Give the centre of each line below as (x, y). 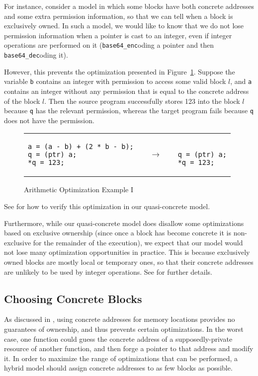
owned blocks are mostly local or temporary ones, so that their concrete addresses (129, 262)
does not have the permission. (49, 120)
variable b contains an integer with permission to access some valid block (115, 81)
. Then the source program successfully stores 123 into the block (142, 101)
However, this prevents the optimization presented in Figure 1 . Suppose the (120, 71)
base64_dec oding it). (36, 55)
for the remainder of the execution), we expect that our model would (138, 242)
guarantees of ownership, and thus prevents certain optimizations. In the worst (124, 329)
